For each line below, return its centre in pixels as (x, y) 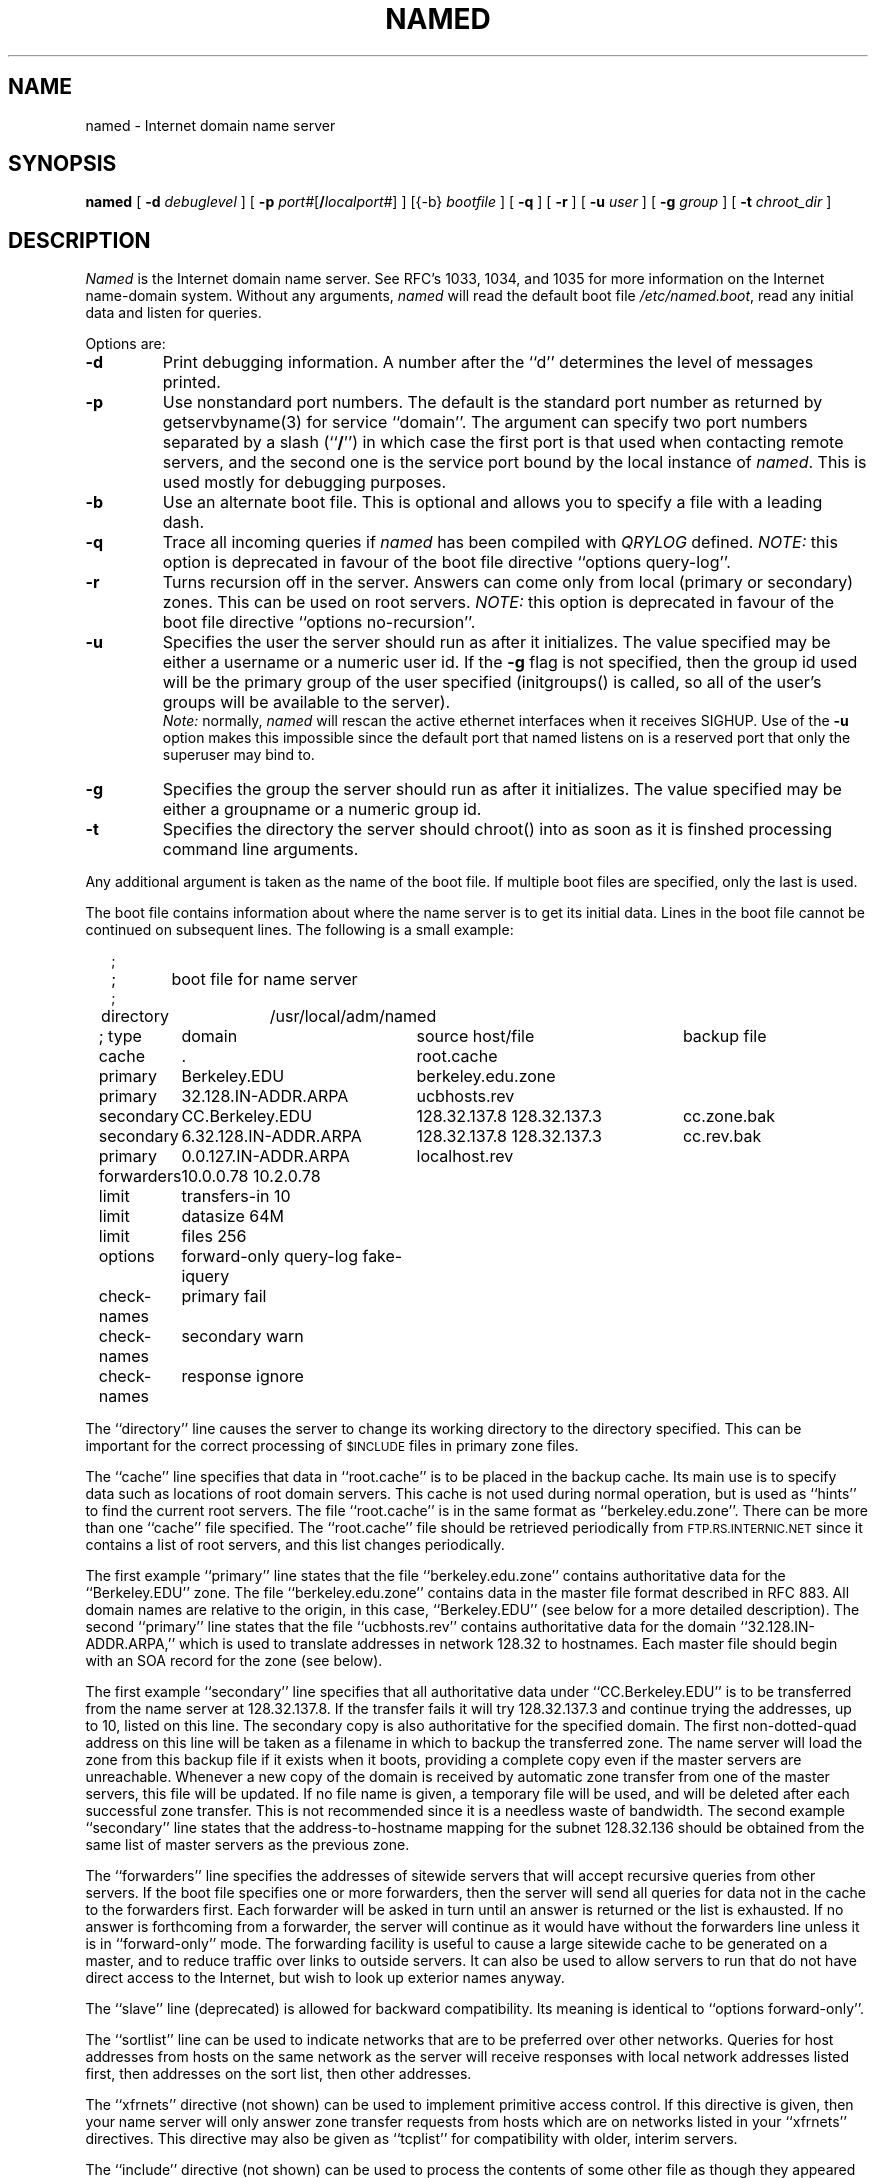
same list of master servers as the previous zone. (247, 1845)
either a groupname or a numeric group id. (322, 809)
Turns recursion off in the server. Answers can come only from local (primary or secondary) (508, 582)
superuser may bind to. (238, 755)
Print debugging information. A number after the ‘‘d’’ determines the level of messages (488, 362)
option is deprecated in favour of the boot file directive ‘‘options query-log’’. (446, 562)
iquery (205, 1276)
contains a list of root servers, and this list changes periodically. (295, 1545)
